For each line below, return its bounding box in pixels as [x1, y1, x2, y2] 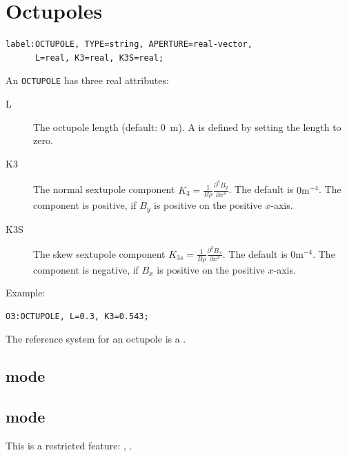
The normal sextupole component [33, 182, 175, 196]
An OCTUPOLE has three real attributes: [6, 73, 169, 88]
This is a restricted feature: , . [6, 438, 132, 452]
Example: [6, 285, 46, 300]
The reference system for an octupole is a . [6, 332, 186, 346]
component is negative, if [33, 262, 139, 276]
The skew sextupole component [33, 246, 166, 261]
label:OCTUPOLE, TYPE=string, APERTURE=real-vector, [6, 39, 252, 50]
